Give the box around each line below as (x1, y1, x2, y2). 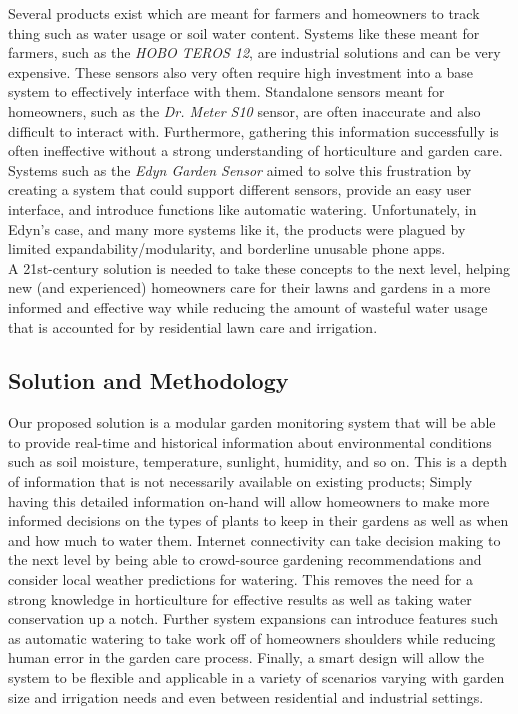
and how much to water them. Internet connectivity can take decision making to (8, 529, 501, 550)
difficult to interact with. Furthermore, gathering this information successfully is (8, 120, 499, 141)
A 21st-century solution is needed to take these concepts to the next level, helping (8, 257, 511, 278)
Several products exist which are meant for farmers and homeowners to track (8, 3, 480, 23)
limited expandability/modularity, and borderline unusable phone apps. (8, 238, 446, 259)
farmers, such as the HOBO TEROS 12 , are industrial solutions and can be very (8, 42, 501, 63)
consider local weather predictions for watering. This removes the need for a (8, 569, 473, 590)
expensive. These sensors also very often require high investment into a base (8, 61, 474, 82)
